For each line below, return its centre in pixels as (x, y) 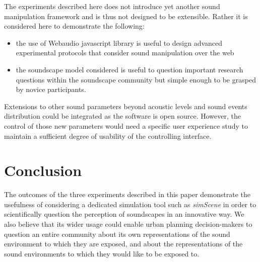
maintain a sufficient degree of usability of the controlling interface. (108, 136)
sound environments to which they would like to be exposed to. (102, 253)
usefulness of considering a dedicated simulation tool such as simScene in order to (130, 204)
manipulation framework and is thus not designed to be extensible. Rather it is (126, 16)
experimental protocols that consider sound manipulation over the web (125, 53)
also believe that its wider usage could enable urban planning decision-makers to (128, 224)
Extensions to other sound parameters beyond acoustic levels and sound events (126, 106)
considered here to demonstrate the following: (74, 26)
